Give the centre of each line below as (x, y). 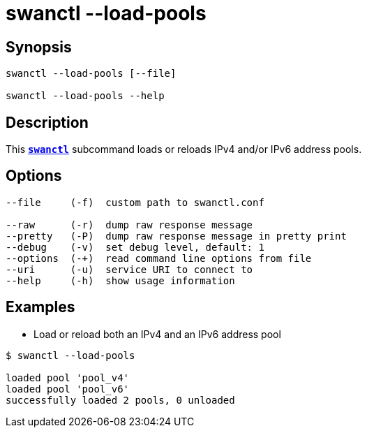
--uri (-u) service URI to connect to (129, 269)
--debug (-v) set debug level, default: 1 (135, 247)
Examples (40, 307)
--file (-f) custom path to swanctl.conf (135, 202)
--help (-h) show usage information (120, 280)
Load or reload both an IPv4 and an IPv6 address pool (157, 334)
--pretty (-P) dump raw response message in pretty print (176, 236)
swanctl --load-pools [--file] (91, 74)
